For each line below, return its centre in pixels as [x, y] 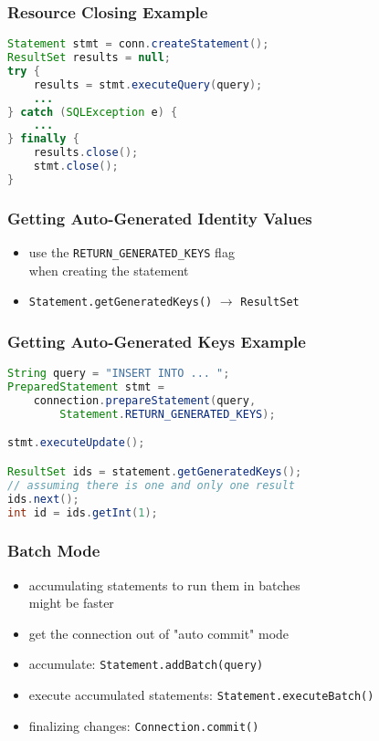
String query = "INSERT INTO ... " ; [119, 374]
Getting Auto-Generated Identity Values [160, 218]
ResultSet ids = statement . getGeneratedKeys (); [155, 471]
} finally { [43, 139]
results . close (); [86, 153]
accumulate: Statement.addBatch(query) [146, 664]
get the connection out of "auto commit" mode [159, 633]
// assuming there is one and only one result [151, 485]
